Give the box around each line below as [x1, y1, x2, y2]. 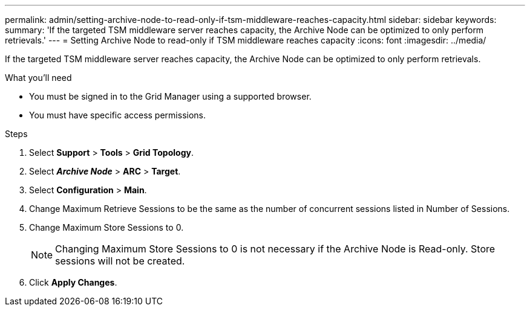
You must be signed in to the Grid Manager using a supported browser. [29, 91, 312, 101]
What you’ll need [5, 72, 72, 83]
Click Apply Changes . [29, 277, 117, 287]
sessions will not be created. [55, 255, 185, 267]
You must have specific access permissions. [29, 110, 206, 120]
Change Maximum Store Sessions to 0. [29, 222, 184, 232]
